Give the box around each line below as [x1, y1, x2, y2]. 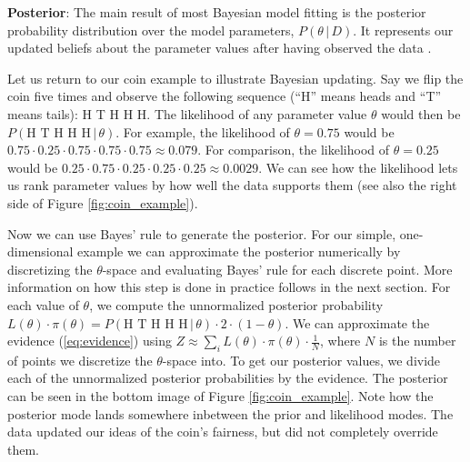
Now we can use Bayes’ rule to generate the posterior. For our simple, [7, 224, 396, 243]
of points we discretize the [7, 350, 153, 369]
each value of [7, 295, 79, 314]
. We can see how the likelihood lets [258, 157, 458, 176]
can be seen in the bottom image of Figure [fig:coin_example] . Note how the [7, 387, 434, 406]
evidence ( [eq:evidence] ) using [7, 331, 172, 350]
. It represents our [353, 20, 454, 39]
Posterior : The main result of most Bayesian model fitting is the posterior [7, 3, 426, 21]
